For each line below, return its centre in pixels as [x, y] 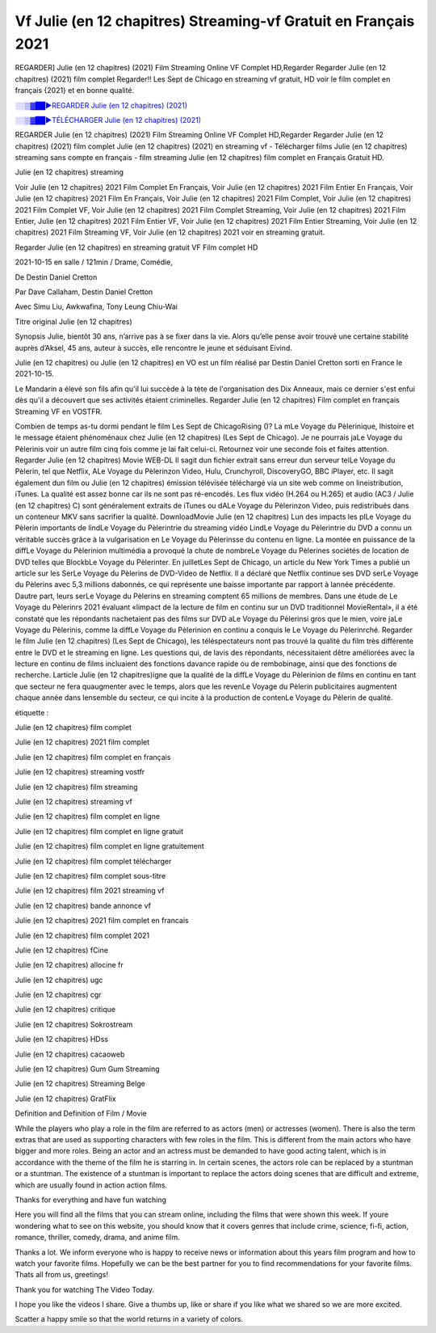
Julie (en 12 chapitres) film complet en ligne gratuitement [110, 846]
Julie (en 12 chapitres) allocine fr [69, 965]
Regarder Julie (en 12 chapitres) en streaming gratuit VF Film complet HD [136, 247]
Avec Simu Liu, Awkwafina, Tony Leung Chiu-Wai [96, 306]
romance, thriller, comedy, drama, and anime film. [98, 1238]
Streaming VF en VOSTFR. [59, 411]
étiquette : [32, 712]
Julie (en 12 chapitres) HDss [62, 1040]
